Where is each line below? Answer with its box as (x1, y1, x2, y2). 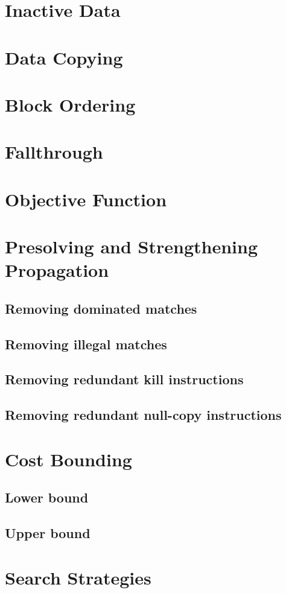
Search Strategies (5, 565, 151, 589)
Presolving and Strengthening (5, 234, 258, 259)
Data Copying (5, 45, 123, 69)
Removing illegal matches (5, 334, 167, 353)
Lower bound (5, 488, 89, 507)
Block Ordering (5, 92, 136, 116)
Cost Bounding (5, 446, 132, 471)
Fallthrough (5, 139, 103, 164)
